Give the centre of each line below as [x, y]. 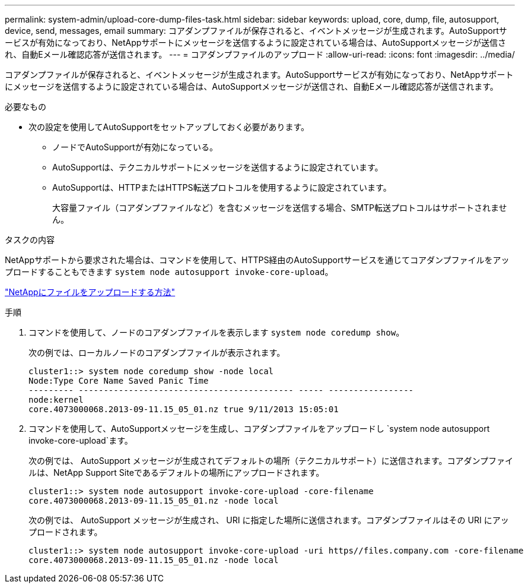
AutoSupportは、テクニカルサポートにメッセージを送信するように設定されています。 [218, 167]
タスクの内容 [30, 240]
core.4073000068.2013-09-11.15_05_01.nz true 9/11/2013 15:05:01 [184, 409]
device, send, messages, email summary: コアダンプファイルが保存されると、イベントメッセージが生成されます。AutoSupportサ [256, 31]
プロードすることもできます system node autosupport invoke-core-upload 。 [169, 272]
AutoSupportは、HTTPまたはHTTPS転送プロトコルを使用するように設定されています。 [222, 187]
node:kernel [56, 400]
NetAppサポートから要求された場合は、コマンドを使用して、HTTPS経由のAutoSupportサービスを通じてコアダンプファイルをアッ [257, 260]
